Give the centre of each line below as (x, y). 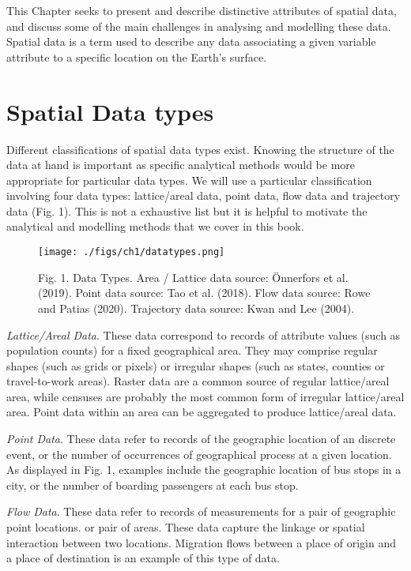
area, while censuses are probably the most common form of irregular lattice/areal (205, 396)
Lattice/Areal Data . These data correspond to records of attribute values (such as (204, 334)
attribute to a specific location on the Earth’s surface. (137, 56)
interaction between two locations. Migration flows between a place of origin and (201, 542)
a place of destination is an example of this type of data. (143, 558)
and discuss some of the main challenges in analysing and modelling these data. (199, 26)
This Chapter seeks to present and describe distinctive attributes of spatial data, (202, 10)
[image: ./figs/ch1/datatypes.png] (132, 252)
